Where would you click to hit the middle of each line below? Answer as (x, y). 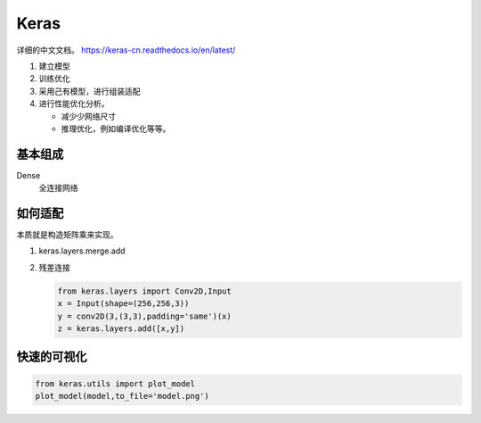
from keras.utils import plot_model (115, 383)
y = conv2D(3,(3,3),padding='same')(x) (144, 316)
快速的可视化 (52, 357)
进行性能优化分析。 (74, 104)
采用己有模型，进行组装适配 (90, 91)
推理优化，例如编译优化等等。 (116, 129)
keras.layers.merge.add (82, 251)
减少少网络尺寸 (88, 116)
